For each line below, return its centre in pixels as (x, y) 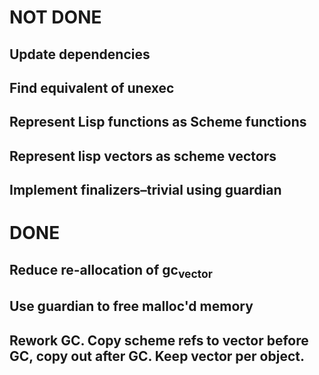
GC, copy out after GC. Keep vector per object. (157, 356)
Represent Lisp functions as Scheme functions (158, 122)
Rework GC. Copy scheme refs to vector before (159, 340)
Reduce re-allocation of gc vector (111, 271)
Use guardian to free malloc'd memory (131, 306)
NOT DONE (55, 17)
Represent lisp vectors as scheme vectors (143, 156)
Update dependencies (80, 54)
